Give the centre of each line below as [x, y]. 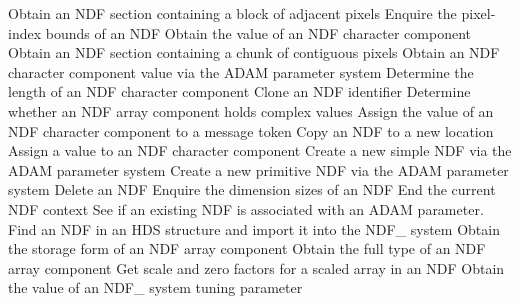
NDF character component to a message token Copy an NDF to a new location [251, 130]
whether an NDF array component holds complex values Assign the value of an [251, 110]
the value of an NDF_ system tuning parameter [155, 287]
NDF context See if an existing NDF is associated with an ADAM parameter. [246, 208]
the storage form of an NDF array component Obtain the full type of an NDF [247, 248]
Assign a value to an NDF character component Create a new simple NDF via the [260, 150]
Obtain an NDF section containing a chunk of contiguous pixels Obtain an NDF [254, 52]
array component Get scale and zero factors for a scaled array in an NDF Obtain [256, 267]
